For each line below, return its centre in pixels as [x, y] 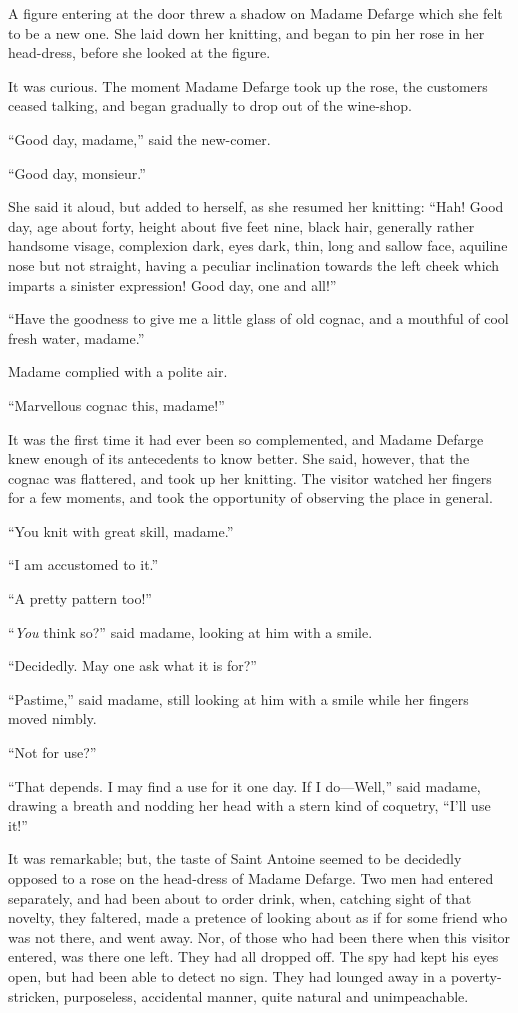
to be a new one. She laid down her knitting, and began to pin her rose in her [246, 32]
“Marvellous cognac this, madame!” [116, 404]
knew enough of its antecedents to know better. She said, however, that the [239, 458]
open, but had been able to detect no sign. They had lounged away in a [227, 975]
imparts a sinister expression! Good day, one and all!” [172, 284]
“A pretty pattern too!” [80, 598]
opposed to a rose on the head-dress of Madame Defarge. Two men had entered [251, 878]
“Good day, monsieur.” [77, 172]
